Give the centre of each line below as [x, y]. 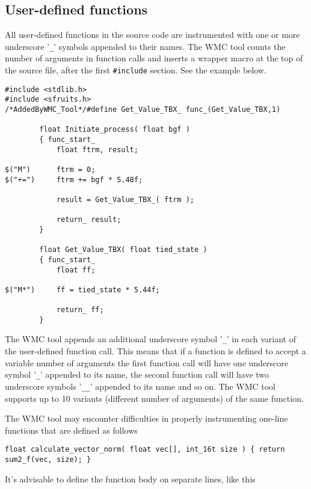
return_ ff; [80, 310]
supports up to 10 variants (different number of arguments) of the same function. [154, 398]
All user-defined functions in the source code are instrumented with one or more [152, 35]
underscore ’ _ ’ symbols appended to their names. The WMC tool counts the [145, 46]
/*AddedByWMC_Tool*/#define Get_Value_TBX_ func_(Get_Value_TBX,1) [143, 110]
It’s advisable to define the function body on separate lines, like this [130, 478]
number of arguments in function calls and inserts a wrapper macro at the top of [154, 58]
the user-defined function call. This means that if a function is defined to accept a [155, 351]
